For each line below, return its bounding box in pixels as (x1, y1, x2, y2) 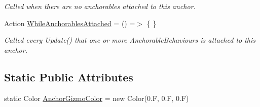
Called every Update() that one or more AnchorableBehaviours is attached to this (4, 35, 256, 45)
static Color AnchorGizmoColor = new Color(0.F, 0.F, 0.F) (4, 92, 189, 103)
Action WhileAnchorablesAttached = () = (4, 18, 135, 28)
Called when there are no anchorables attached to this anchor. (4, 1, 196, 11)
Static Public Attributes (4, 69, 133, 84)
